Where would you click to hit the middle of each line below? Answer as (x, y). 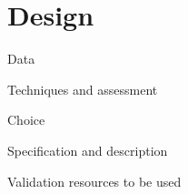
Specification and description (88, 150)
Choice (26, 120)
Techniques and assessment (83, 89)
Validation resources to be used (94, 181)
